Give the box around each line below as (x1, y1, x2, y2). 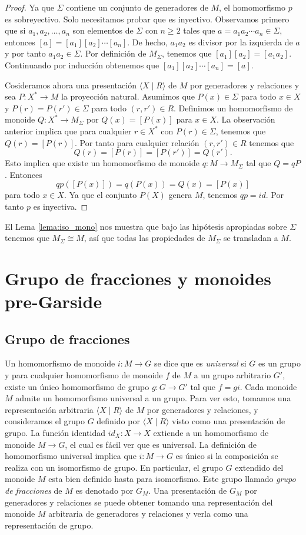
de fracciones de (5, 484, 62, 496)
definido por (97, 415, 140, 427)
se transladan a (223, 232, 278, 244)
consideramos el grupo (5, 415, 85, 427)
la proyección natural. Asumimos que (61, 90, 195, 103)
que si (5, 24, 26, 37)
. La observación (217, 113, 275, 126)
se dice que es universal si (154, 357, 247, 369)
